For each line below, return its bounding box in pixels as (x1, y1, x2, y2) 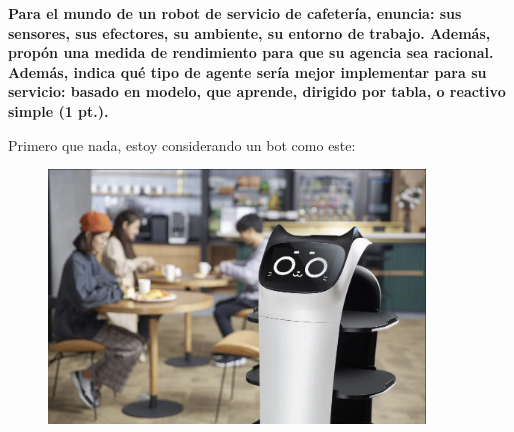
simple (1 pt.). (8, 100, 109, 121)
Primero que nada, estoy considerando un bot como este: (8, 134, 356, 155)
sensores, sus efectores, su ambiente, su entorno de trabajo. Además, (8, 22, 491, 43)
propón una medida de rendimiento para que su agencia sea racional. (8, 42, 494, 63)
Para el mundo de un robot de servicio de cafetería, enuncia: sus (8, 3, 462, 23)
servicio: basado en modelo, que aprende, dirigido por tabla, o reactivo (8, 81, 506, 102)
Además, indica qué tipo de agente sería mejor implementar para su (8, 61, 487, 82)
